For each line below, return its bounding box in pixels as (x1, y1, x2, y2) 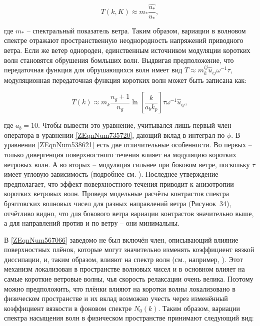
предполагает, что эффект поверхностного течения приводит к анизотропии (4, 178, 234, 189)
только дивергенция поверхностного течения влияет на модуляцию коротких (4, 149, 236, 159)
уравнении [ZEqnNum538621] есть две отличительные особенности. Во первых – (4, 139, 252, 150)
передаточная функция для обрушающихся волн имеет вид (4, 64, 182, 75)
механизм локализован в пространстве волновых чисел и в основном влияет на (4, 264, 245, 274)
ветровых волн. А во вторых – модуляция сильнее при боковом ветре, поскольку (4, 159, 250, 169)
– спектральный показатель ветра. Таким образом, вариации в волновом (26, 25, 246, 35)
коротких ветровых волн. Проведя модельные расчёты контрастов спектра (4, 188, 229, 199)
